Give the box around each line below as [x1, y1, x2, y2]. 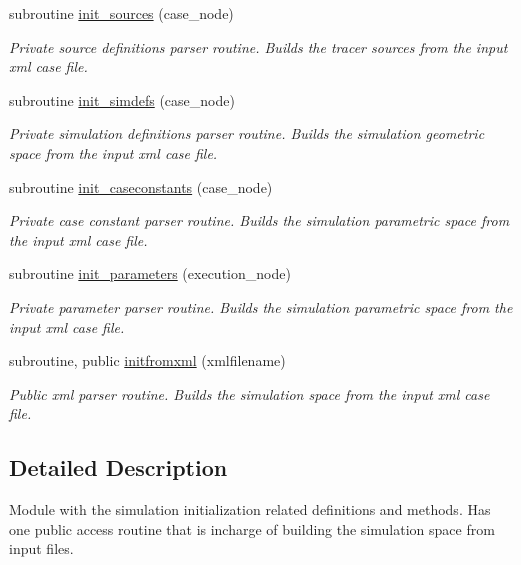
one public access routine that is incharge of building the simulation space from [9, 518, 495, 539]
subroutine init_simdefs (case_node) [9, 89, 235, 110]
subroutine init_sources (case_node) [9, 3, 234, 23]
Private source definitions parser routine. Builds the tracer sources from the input [9, 36, 508, 57]
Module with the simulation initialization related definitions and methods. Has [9, 499, 491, 520]
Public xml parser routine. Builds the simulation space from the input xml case [9, 383, 490, 404]
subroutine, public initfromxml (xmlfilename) [9, 350, 286, 371]
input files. [9, 538, 74, 559]
